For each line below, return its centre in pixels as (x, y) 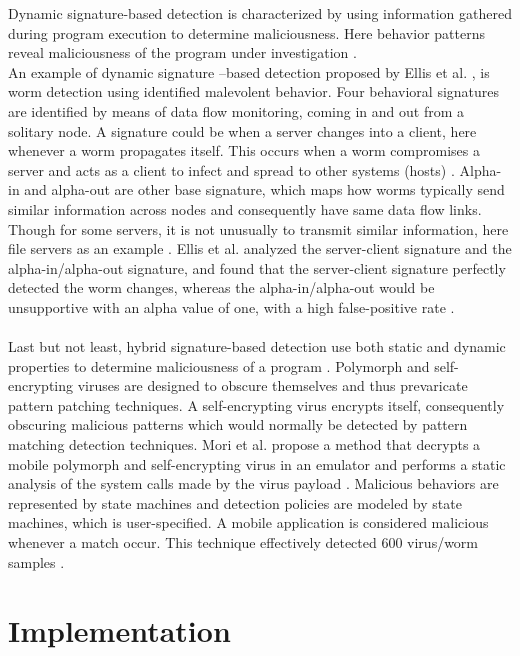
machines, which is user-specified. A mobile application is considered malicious (248, 522)
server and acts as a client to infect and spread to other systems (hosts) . (231, 169)
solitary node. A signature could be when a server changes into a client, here (242, 130)
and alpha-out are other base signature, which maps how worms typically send (264, 189)
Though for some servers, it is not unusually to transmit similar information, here (258, 228)
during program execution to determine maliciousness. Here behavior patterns (246, 32)
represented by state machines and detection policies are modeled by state (235, 502)
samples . (36, 561)
